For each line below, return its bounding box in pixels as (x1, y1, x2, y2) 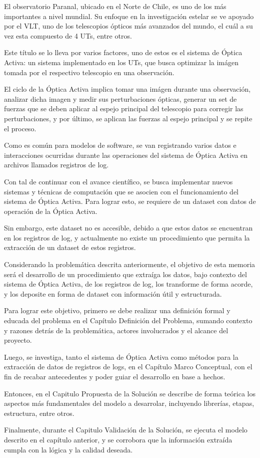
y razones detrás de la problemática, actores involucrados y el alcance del (4, 325, 228, 335)
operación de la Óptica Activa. (4, 205, 97, 216)
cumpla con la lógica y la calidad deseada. (4, 444, 133, 454)
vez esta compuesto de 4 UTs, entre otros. (4, 30, 132, 41)
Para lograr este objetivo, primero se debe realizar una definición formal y (4, 305, 230, 316)
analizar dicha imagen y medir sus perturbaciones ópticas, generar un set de (4, 93, 237, 104)
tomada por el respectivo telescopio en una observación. (4, 67, 174, 77)
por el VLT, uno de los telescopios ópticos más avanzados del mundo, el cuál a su (4, 21, 253, 31)
